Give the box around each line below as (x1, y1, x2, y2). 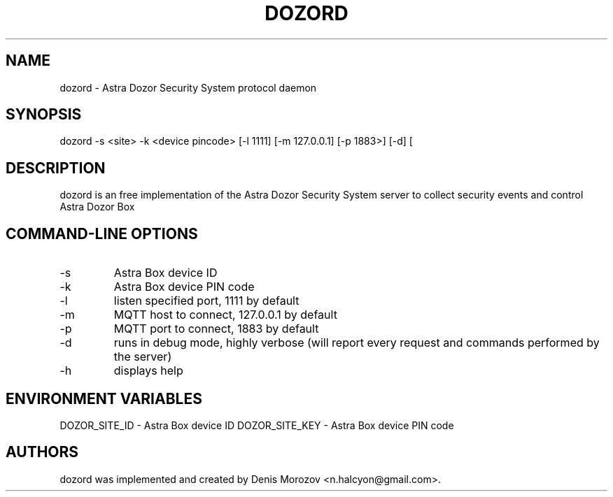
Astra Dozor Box (59, 201, 135, 213)
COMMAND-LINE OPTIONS (6, 224, 198, 243)
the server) (113, 350, 172, 364)
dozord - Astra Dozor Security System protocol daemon (59, 81, 317, 94)
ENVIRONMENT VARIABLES (6, 389, 202, 408)
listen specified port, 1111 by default (113, 294, 300, 308)
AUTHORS (6, 443, 79, 461)
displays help (113, 363, 183, 378)
